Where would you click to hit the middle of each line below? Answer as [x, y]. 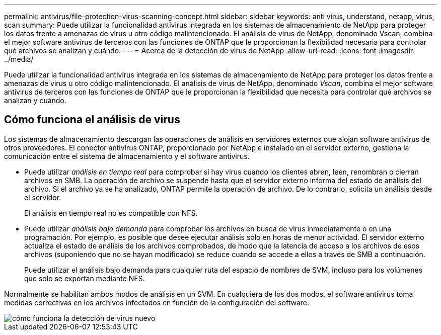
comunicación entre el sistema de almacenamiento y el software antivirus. [127, 156]
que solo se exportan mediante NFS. [85, 278]
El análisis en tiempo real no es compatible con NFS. [111, 213]
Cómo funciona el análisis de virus [92, 120]
